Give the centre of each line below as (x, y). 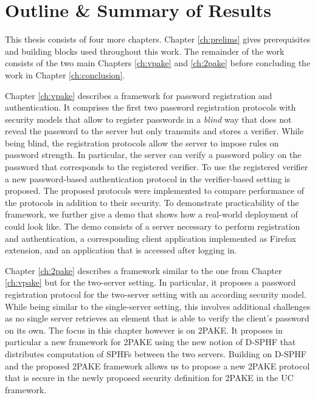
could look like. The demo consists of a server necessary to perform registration (153, 226)
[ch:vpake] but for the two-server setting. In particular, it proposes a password (151, 282)
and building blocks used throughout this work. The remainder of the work (145, 51)
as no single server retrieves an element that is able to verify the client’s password (157, 318)
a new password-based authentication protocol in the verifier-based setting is (148, 178)
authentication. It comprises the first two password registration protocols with (151, 107)
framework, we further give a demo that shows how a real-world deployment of (151, 214)
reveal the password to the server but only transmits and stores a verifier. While (154, 131)
